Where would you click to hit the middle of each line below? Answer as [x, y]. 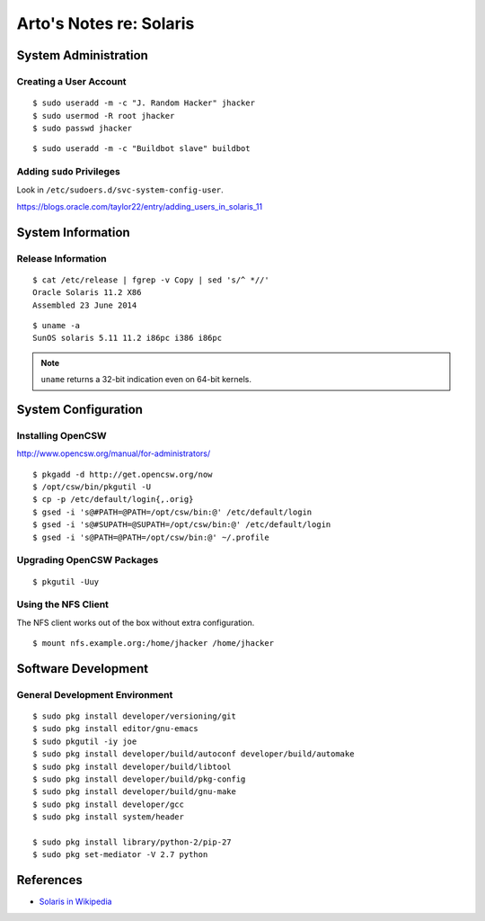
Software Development [83, 669]
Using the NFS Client [63, 604]
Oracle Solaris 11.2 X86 [87, 293]
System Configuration [80, 409]
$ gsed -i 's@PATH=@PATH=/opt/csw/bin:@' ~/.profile [151, 537]
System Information [73, 232]
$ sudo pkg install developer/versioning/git [135, 716]
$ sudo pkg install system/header [108, 817]
